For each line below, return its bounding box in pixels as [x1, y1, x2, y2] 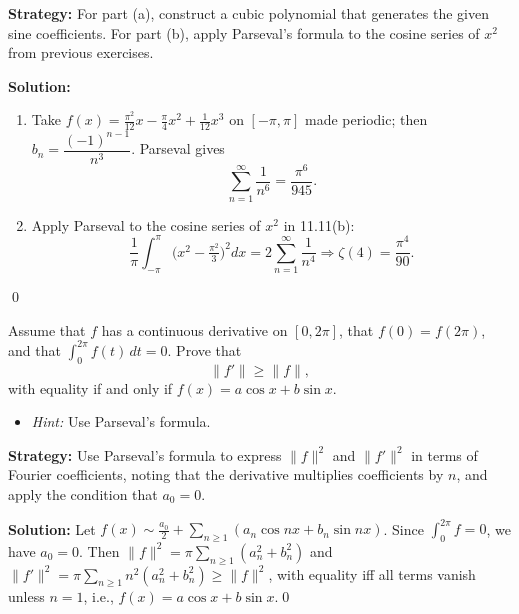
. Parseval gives [131, 138, 225, 159]
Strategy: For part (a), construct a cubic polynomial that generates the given [8, 3, 489, 23]
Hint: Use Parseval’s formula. [31, 411, 211, 432]
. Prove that [167, 339, 242, 360]
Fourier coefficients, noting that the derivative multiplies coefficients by [8, 464, 444, 485]
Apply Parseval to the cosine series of [31, 214, 261, 235]
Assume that [8, 319, 86, 340]
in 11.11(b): [283, 214, 355, 235]
